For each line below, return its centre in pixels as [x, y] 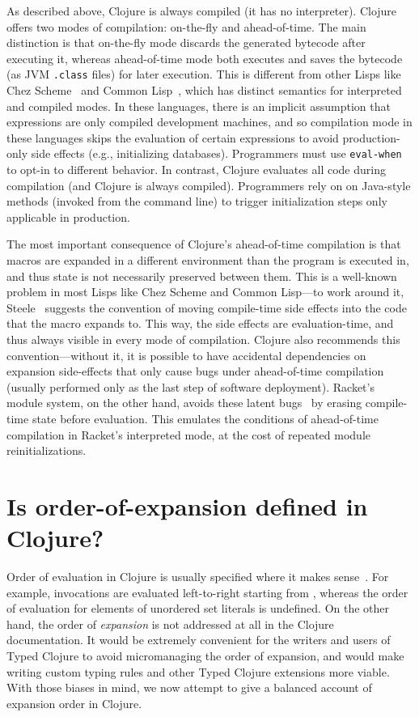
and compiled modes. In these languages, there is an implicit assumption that [199, 106]
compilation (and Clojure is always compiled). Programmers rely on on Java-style [209, 185]
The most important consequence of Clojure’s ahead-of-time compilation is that [204, 244]
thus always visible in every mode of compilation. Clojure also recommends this [203, 339]
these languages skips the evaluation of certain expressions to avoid [173, 137]
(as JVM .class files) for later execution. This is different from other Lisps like [204, 74]
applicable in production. [68, 216]
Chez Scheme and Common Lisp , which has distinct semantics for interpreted [204, 90]
